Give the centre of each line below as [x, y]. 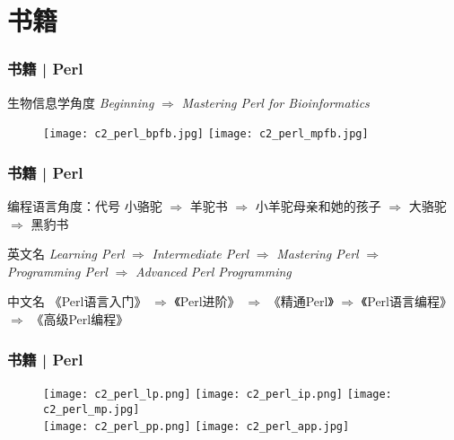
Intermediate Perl [201, 254]
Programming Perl [57, 271]
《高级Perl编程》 [80, 319]
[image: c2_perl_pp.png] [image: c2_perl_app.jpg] [196, 427]
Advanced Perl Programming [213, 271]
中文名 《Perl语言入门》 [77, 301]
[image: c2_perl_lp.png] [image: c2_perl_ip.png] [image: [218, 394]
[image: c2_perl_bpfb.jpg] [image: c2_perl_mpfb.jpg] [206, 134]
